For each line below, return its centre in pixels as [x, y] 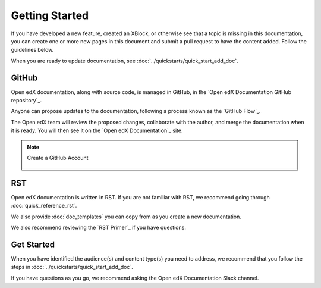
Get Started [33, 244]
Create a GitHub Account [58, 158]
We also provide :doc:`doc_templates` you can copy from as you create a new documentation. [126, 217]
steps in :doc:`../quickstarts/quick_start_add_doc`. [72, 267]
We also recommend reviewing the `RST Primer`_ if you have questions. [99, 228]
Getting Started [50, 15]
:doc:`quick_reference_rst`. [44, 206]
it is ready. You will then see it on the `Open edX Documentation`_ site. [97, 130]
